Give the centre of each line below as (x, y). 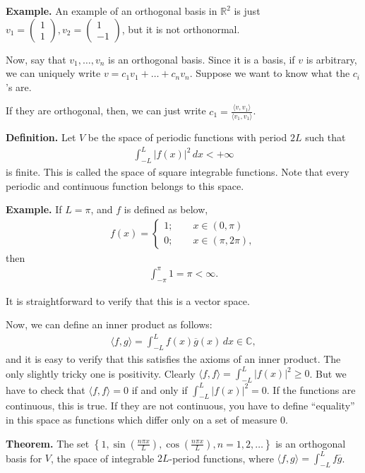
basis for (24, 458)
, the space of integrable (102, 458)
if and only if (160, 389)
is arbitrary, (331, 59)
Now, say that (36, 59)
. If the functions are (311, 389)
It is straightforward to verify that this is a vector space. (128, 300)
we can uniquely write (53, 73)
